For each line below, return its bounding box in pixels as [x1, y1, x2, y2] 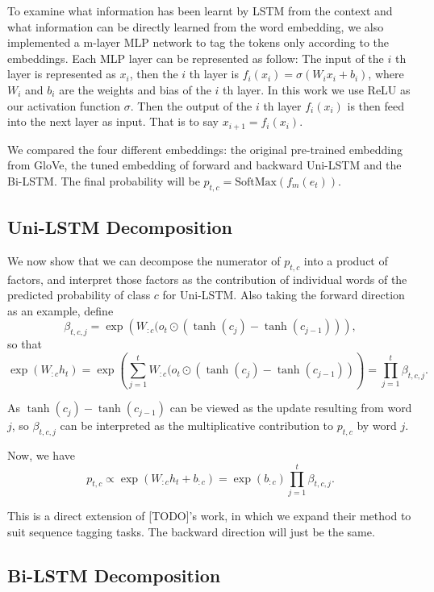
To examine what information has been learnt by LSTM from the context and [7, 2, 393, 19]
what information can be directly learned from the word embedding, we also [7, 18, 384, 35]
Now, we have [7, 447, 75, 464]
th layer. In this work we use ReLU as [223, 81, 411, 98]
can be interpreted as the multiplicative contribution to [60, 417, 334, 434]
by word [357, 417, 397, 434]
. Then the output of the [130, 97, 252, 114]
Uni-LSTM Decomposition [7, 214, 232, 239]
